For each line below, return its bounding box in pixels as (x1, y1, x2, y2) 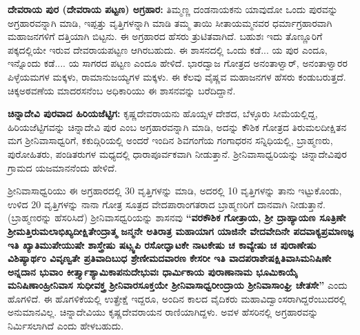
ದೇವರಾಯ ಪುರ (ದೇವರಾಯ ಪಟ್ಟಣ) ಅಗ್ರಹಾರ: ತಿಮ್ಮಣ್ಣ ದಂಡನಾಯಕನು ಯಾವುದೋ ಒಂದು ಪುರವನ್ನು (8, 2, 338, 16)
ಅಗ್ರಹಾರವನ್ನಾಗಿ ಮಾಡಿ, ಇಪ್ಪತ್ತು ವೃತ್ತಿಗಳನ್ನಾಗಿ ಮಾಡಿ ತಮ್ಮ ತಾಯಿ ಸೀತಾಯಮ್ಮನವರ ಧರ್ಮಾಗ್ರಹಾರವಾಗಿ (8, 15, 332, 30)
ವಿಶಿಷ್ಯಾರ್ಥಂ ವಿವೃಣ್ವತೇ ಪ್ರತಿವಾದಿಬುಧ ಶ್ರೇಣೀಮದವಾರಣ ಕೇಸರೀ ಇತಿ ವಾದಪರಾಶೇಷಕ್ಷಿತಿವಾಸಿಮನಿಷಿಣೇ (8, 251, 332, 265)
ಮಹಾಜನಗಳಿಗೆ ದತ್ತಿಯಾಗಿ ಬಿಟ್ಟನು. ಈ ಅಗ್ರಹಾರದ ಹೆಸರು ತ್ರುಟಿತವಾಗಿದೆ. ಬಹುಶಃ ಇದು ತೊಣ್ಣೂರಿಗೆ (8, 29, 323, 43)
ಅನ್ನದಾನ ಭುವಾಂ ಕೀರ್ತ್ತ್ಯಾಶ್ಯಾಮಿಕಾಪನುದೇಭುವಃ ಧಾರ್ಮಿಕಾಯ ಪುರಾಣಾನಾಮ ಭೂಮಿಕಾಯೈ (8, 264, 299, 278)
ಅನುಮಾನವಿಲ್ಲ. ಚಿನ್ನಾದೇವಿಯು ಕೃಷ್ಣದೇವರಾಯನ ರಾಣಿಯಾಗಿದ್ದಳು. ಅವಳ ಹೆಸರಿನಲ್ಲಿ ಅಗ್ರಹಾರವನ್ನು (8, 305, 319, 319)
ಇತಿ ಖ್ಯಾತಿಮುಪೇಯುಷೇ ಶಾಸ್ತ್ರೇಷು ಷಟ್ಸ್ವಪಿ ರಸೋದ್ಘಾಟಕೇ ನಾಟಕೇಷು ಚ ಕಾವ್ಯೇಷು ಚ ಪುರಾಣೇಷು (8, 237, 317, 252)
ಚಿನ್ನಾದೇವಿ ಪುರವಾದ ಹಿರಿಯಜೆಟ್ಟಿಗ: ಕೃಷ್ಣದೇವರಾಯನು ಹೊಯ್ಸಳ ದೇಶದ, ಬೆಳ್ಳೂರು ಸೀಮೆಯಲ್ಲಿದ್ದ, (8, 106, 318, 121)
